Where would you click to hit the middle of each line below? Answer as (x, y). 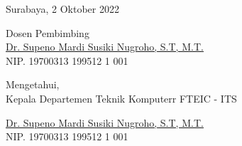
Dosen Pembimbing (48, 32)
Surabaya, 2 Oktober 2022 (62, 9)
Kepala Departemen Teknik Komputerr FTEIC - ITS (121, 98)
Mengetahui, (33, 84)
